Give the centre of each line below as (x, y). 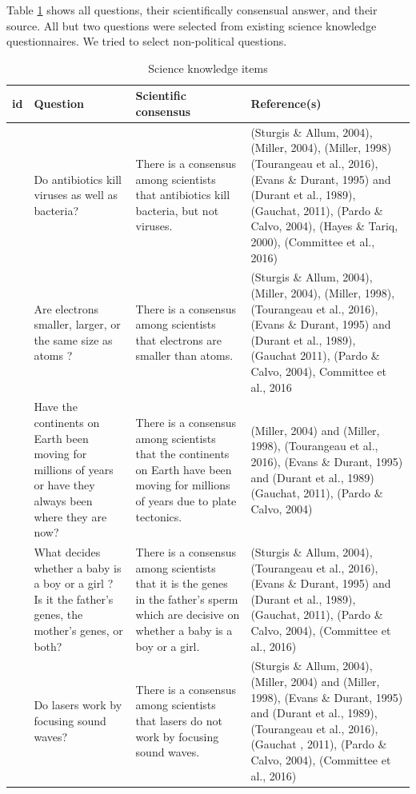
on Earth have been (184, 469)
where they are (70, 516)
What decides (67, 552)
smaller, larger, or (77, 324)
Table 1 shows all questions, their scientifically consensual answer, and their (192, 10)
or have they (64, 485)
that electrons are (179, 339)
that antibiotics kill (183, 195)
